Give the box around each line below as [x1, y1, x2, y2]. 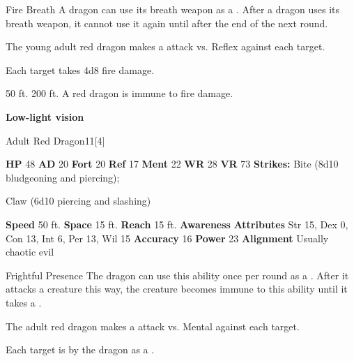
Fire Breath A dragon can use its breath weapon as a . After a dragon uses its [6, 2, 339, 16]
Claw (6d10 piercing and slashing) [6, 193, 151, 208]
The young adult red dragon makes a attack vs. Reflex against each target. [6, 39, 325, 54]
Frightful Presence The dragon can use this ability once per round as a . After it [6, 267, 349, 282]
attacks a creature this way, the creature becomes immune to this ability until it [6, 281, 348, 296]
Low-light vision [6, 109, 84, 124]
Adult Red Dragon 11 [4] [6, 133, 105, 147]
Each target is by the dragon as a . [6, 342, 155, 357]
